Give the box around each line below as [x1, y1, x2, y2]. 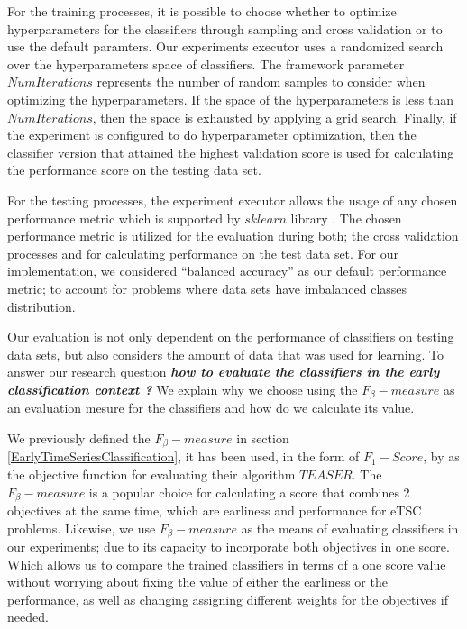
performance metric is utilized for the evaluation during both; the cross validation [7, 226, 459, 245]
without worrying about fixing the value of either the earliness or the [7, 572, 388, 591]
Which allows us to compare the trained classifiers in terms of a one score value [7, 554, 446, 573]
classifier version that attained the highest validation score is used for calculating [7, 142, 454, 161]
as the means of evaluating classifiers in [241, 518, 459, 537]
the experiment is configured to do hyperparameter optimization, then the [7, 125, 417, 144]
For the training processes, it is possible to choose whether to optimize [7, 2, 397, 20]
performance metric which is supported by [7, 208, 241, 227]
